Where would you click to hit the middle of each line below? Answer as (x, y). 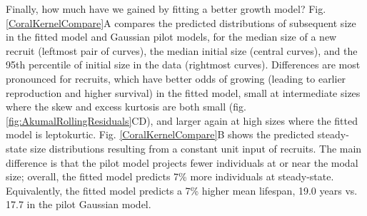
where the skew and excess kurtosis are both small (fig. (126, 107)
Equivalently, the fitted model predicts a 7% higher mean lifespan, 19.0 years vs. (182, 190)
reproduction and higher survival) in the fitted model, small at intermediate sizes (183, 92)
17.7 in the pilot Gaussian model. (79, 204)
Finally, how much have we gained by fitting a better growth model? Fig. (166, 9)
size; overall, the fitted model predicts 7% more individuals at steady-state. (170, 176)
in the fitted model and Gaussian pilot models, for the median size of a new (171, 37)
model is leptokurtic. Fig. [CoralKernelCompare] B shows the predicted (160, 134)
